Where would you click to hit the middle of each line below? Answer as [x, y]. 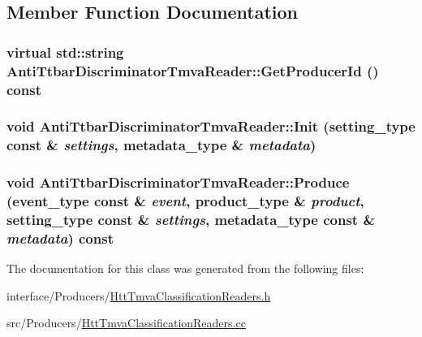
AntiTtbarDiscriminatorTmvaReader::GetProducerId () [193, 70]
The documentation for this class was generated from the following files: [185, 268]
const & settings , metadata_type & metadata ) [161, 145]
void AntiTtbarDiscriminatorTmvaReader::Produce [178, 182]
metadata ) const [60, 238]
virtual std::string [65, 52]
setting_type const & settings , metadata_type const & [191, 219]
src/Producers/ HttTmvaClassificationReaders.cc [126, 323]
